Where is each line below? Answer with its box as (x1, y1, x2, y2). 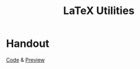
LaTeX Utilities (63, 4, 135, 18)
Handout (6, 37, 50, 50)
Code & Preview (6, 56, 45, 63)
